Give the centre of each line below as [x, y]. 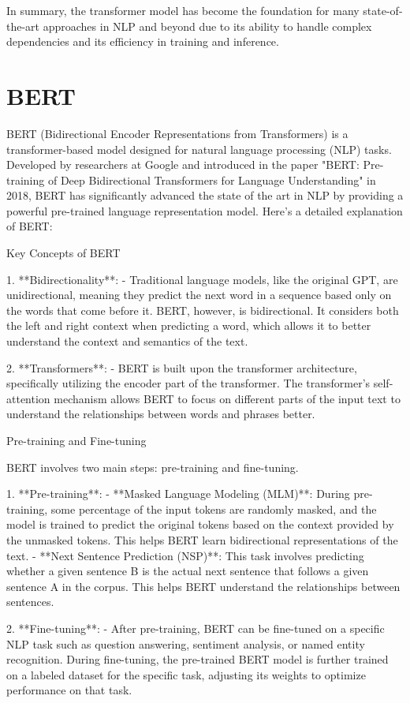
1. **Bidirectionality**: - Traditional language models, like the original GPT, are [202, 279]
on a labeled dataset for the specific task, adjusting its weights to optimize [186, 674]
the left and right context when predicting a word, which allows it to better [189, 325]
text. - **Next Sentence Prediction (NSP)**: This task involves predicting [185, 555]
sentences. [30, 602]
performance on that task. [69, 690]
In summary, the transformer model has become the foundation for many [183, 10]
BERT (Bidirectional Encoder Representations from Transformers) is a [177, 133]
